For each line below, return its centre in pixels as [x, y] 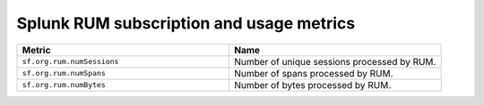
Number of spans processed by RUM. [314, 73]
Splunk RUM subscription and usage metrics [186, 23]
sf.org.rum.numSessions [70, 62]
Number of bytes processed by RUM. [313, 85]
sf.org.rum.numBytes [64, 85]
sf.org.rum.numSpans [64, 73]
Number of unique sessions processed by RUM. [335, 61]
